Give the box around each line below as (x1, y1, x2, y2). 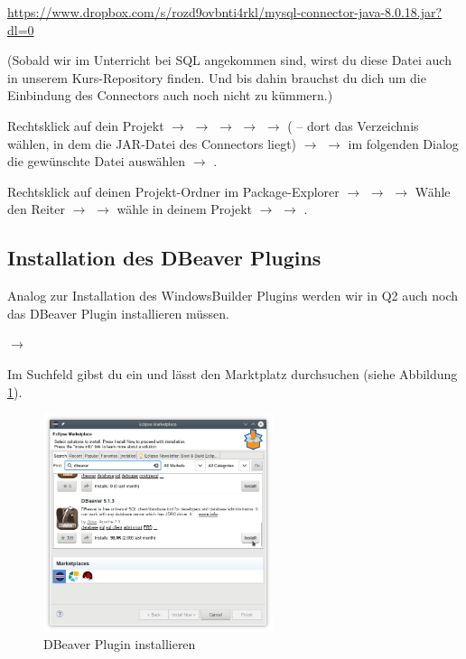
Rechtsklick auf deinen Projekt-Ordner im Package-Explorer (7, 181, 340, 200)
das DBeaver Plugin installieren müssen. (7, 303, 229, 322)
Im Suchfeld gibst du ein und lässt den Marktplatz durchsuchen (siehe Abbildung (7, 364, 458, 383)
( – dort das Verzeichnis (287, 116, 419, 135)
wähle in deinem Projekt (116, 200, 253, 218)
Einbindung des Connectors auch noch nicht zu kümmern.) (7, 86, 333, 105)
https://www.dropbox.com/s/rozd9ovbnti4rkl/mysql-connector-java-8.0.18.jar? (7, 3, 443, 21)
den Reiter (7, 200, 66, 218)
